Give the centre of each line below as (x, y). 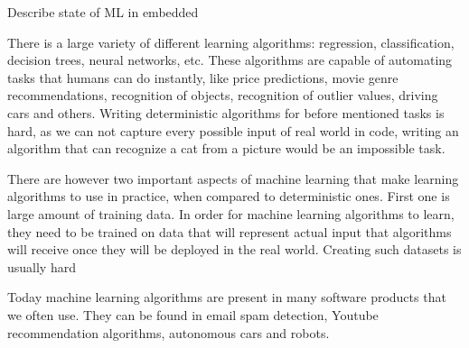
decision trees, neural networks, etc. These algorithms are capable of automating (230, 60)
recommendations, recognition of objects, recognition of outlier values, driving (223, 95)
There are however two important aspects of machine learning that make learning (233, 178)
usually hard (42, 266)
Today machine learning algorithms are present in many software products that (227, 297)
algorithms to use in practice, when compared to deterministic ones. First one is (229, 196)
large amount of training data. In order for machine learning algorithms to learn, (231, 213)
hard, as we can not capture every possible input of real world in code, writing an (233, 130)
